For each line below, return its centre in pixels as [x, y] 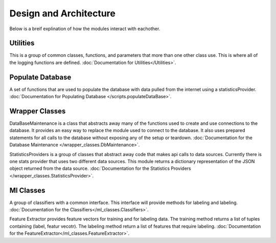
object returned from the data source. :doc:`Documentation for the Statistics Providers [100, 168]
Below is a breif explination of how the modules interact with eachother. [85, 29]
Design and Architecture [63, 13]
